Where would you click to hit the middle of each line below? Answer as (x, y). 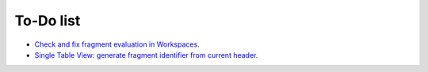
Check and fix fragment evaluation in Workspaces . (117, 44)
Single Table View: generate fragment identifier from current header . (146, 55)
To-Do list (48, 21)
